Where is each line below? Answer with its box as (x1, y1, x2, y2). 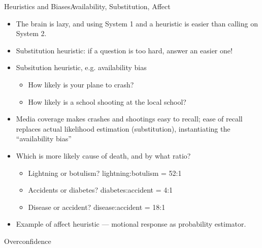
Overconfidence (4, 235, 51, 246)
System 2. (16, 28, 47, 39)
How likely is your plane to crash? (28, 79, 134, 89)
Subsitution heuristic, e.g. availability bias (16, 62, 147, 73)
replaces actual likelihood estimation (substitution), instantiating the (16, 123, 231, 134)
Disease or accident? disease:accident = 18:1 (28, 201, 166, 212)
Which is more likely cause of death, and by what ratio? (16, 150, 191, 161)
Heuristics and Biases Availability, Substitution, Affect (4, 1, 171, 11)
